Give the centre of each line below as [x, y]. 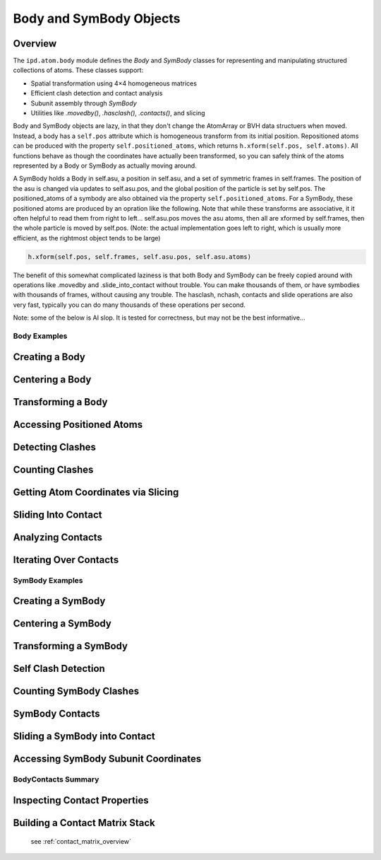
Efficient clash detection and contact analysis [97, 93]
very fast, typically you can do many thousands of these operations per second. [129, 305]
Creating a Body [49, 357]
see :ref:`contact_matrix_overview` [81, 841]
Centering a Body [52, 379]
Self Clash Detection [59, 669]
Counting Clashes [53, 469]
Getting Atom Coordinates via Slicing [96, 492]
